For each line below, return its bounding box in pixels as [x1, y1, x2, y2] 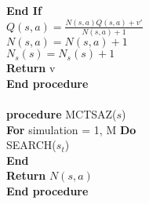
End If [6, 2, 42, 18]
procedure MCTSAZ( [6, 106, 117, 122]
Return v [6, 60, 56, 76]
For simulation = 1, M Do [6, 121, 136, 137]
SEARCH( [6, 137, 56, 153]
